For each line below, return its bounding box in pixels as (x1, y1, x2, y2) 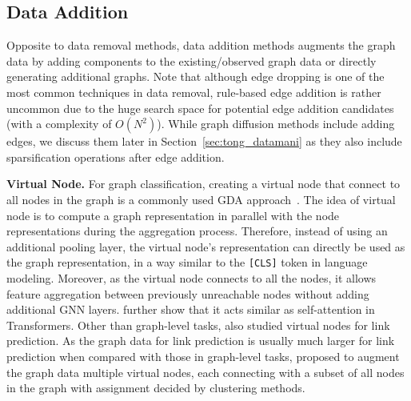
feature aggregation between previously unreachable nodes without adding (6, 285, 369, 302)
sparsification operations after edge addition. (6, 148, 225, 165)
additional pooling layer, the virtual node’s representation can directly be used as (6, 238, 405, 255)
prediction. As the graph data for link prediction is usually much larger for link (6, 332, 395, 349)
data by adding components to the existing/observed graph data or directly (6, 52, 377, 69)
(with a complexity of (6, 115, 112, 132)
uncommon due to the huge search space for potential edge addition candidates (6, 99, 394, 116)
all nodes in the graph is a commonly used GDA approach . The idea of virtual (6, 190, 396, 207)
